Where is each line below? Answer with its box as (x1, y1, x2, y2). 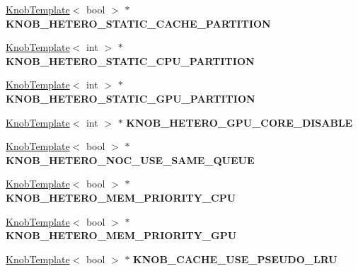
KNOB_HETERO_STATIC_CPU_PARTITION (6, 53, 255, 68)
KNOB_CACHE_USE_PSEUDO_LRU (133, 251, 337, 266)
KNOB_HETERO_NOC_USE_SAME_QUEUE (6, 152, 255, 167)
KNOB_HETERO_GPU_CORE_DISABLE (126, 115, 353, 129)
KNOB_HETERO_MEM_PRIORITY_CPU (6, 190, 236, 204)
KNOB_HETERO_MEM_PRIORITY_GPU (6, 228, 237, 243)
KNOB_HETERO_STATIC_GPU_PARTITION (6, 91, 255, 105)
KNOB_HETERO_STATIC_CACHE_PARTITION (6, 16, 271, 30)
